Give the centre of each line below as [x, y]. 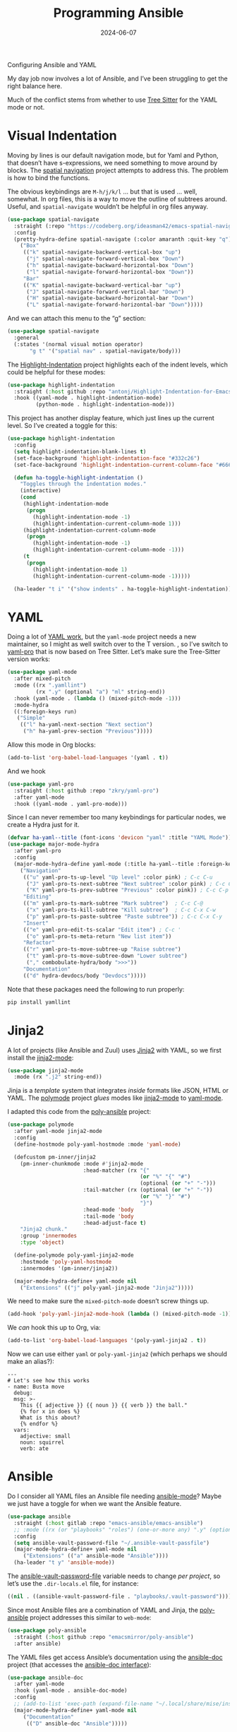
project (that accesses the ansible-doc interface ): [79, 1664]
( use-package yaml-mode [42, 672]
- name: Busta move [36, 1387]
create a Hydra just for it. [43, 825]
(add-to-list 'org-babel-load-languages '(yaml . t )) [88, 758]
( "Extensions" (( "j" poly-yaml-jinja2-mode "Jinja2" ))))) [107, 1288]
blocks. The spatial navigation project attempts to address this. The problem [118, 170]
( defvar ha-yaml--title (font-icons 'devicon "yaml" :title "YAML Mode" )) [120, 838]
